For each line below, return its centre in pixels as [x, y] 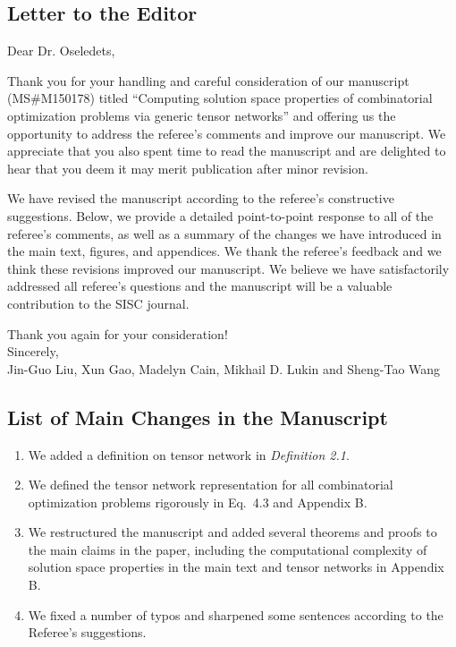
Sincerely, [33, 351]
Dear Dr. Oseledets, [61, 51]
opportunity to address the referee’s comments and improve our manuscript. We [227, 133]
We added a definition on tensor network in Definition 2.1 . [189, 454]
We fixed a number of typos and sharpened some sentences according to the [236, 614]
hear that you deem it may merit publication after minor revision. [188, 168]
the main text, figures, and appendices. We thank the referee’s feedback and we [224, 251]
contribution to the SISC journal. [98, 303]
